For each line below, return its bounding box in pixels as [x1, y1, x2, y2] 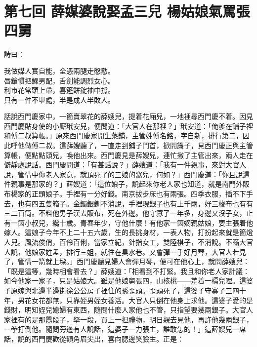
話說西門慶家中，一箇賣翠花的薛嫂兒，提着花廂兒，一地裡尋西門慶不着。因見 [4, 111, 253, 121]
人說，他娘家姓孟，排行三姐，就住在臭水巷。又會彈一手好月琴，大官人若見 [4, 246, 246, 257]
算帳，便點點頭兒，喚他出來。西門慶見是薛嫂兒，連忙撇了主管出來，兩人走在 [4, 150, 253, 160]
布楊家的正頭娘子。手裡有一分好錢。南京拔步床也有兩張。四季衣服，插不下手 [4, 189, 253, 199]
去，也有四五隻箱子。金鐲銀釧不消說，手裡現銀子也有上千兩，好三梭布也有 [4, 198, 246, 208]
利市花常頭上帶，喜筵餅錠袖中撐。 [4, 85, 115, 95]
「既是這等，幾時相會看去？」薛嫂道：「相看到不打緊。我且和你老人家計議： [4, 266, 250, 276]
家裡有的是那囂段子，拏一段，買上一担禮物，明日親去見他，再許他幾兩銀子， [4, 314, 253, 324]
